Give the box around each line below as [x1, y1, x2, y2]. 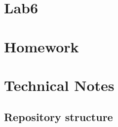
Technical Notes [4, 75, 115, 95]
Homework [4, 36, 79, 56]
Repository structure [4, 109, 113, 124]
